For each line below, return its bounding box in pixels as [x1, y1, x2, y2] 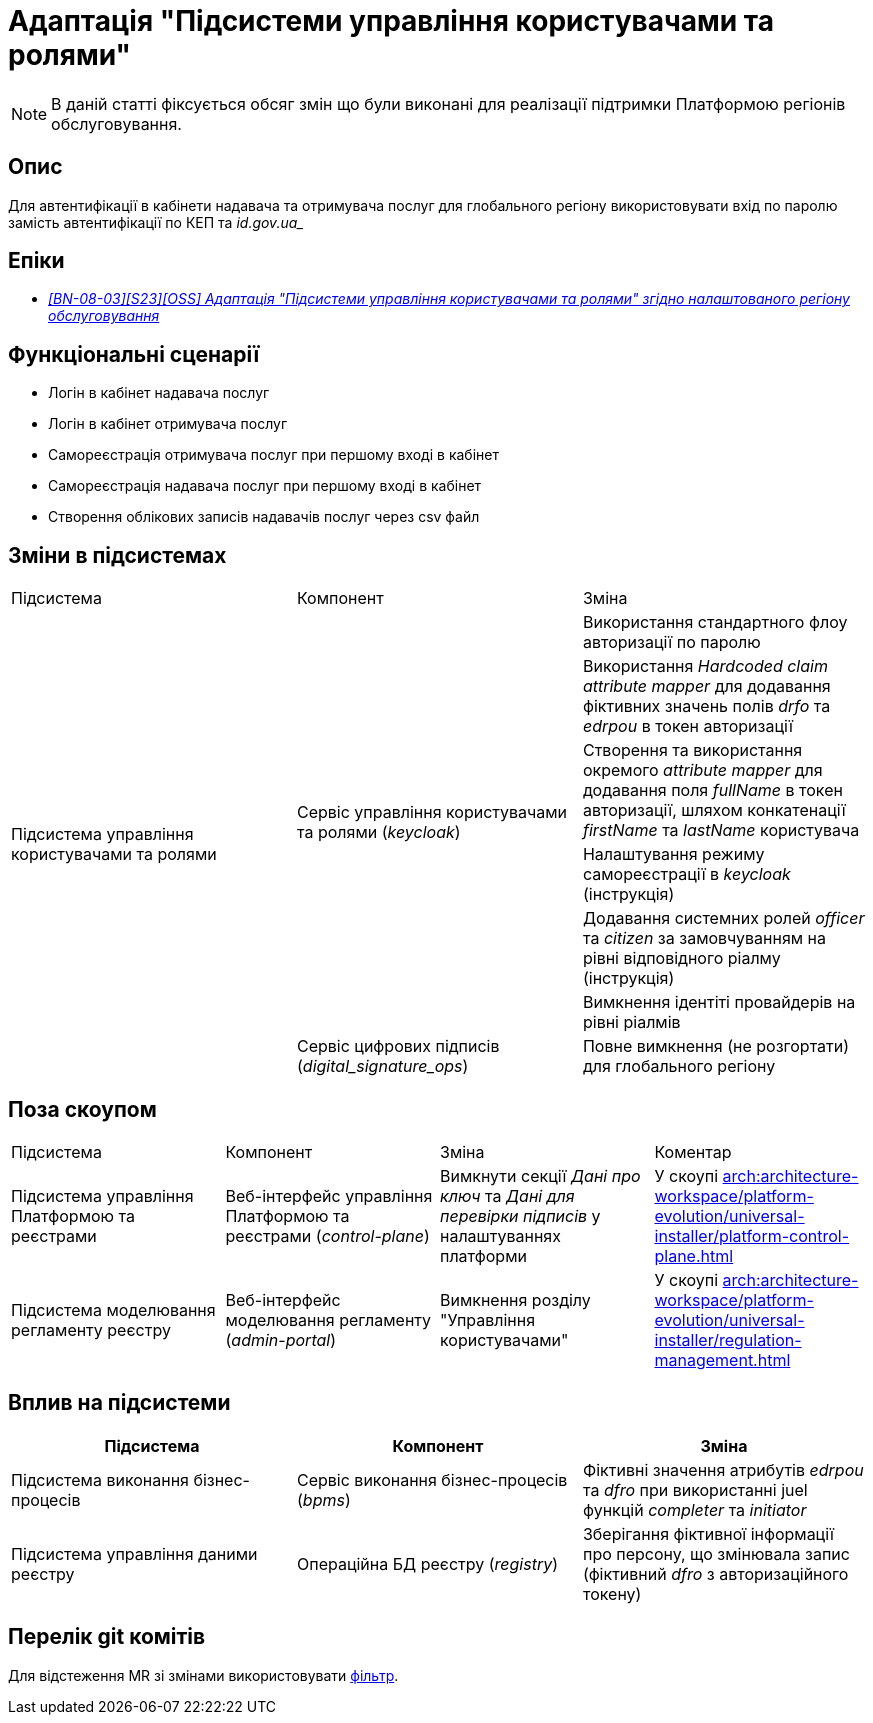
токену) [582, 1583, 642, 1604]
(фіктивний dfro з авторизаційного [582, 1563, 849, 1584]
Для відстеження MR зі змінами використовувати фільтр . [8, 1666, 399, 1684]
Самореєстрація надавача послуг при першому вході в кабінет [48, 477, 482, 495]
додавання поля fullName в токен [582, 780, 843, 801]
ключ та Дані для [440, 1185, 575, 1206]
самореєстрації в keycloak [582, 864, 791, 885]
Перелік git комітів [8, 1624, 206, 1650]
